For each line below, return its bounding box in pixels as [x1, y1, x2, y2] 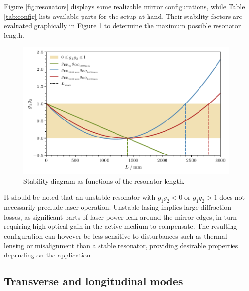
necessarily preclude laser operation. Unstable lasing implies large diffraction [4, 202, 232, 212]
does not [219, 192, 245, 202]
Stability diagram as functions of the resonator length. [23, 175, 185, 186]
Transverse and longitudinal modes [4, 274, 183, 289]
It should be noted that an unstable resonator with [4, 192, 156, 202]
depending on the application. [4, 250, 93, 260]
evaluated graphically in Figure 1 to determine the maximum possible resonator [4, 20, 241, 31]
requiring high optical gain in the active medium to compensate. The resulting [4, 221, 237, 231]
